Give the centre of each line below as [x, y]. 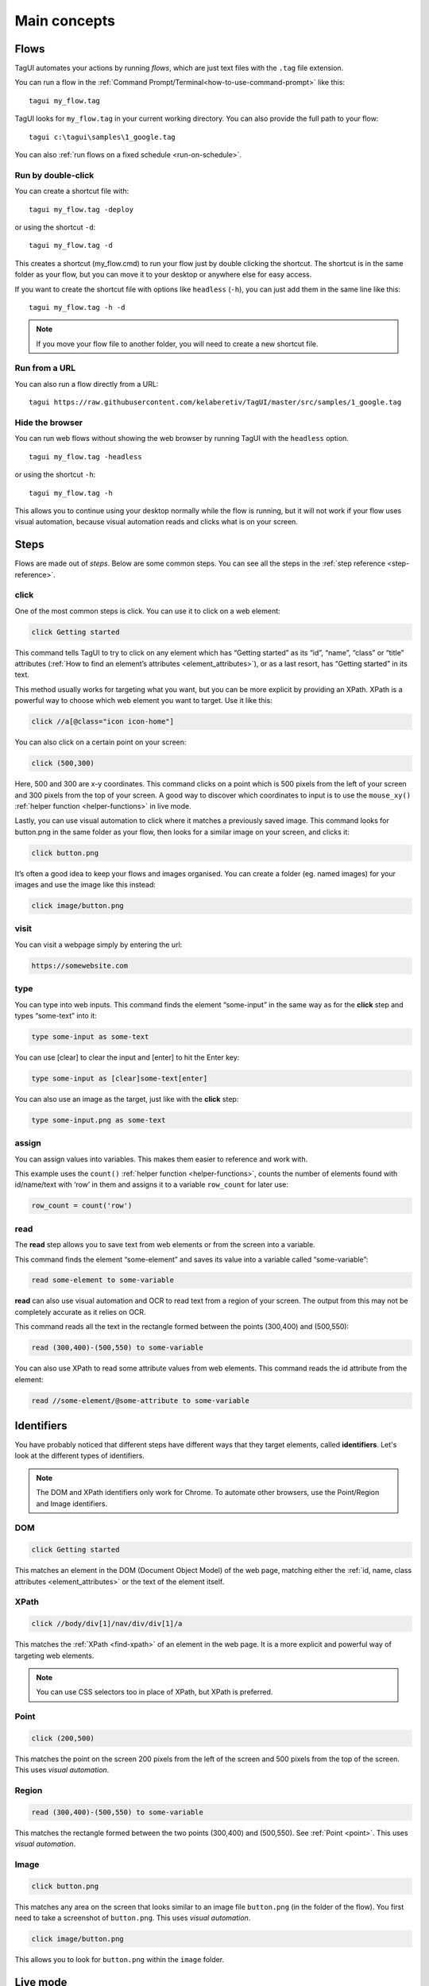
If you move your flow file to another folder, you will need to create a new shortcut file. [177, 344]
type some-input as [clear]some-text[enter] [120, 1078]
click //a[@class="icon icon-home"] [103, 722]
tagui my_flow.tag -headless [85, 456]
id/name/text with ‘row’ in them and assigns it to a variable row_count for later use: [152, 1184]
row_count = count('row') [82, 1206]
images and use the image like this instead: [85, 885]
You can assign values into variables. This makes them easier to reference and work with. [161, 1159]
